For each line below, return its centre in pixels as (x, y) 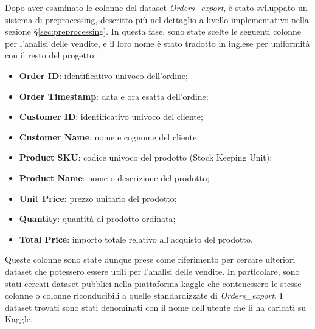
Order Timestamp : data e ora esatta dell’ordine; (114, 96)
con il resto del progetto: (51, 55)
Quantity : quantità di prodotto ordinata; (97, 219)
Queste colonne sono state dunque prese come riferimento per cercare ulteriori (150, 259)
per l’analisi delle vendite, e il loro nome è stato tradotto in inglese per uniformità (157, 43)
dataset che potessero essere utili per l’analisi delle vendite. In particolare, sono (152, 271)
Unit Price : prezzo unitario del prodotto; (98, 198)
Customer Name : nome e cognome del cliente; (109, 137)
